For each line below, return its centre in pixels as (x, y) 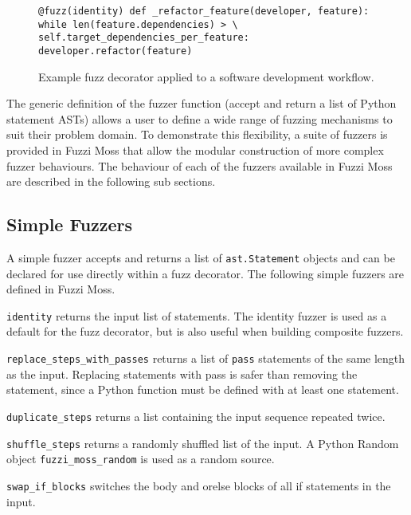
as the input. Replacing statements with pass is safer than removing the (182, 373)
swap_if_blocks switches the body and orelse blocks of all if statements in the (199, 485)
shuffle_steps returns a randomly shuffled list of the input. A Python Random (203, 443)
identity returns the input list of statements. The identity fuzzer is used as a (197, 315)
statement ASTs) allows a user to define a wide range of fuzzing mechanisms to (200, 118)
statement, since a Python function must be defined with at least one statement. (203, 389)
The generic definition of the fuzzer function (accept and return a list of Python (202, 103)
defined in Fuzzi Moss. (61, 289)
